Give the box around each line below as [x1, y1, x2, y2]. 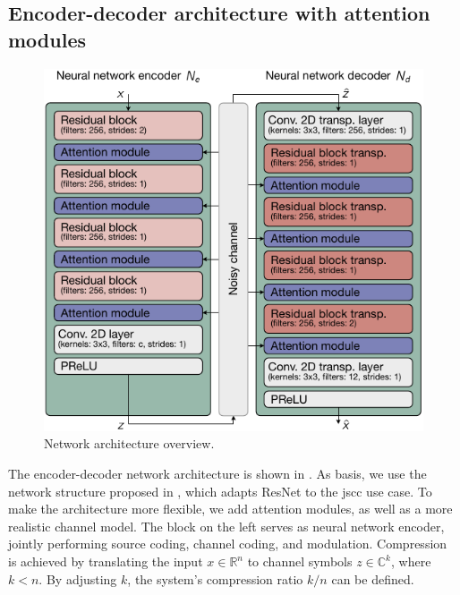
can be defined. [331, 569, 414, 588]
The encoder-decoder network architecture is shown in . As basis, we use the [8, 464, 427, 483]
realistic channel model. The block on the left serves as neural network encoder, [8, 516, 445, 535]
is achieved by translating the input [8, 552, 203, 571]
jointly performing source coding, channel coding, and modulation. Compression [8, 534, 447, 553]
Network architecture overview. [44, 434, 215, 453]
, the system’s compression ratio [127, 569, 303, 588]
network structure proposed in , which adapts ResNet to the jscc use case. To [8, 481, 432, 500]
